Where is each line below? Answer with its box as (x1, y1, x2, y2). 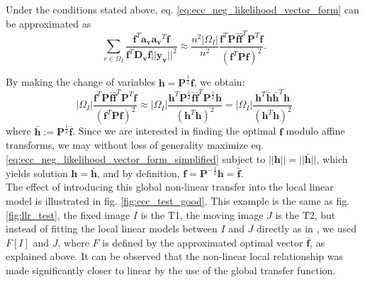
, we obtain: (193, 74, 245, 89)
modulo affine (286, 123, 345, 138)
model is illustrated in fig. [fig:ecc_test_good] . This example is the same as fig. (6, 193, 350, 208)
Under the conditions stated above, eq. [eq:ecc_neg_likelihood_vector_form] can (6, 2, 359, 16)
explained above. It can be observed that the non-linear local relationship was (6, 249, 343, 264)
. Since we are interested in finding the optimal (72, 123, 276, 138)
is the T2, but (275, 207, 336, 222)
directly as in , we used (257, 221, 357, 236)
